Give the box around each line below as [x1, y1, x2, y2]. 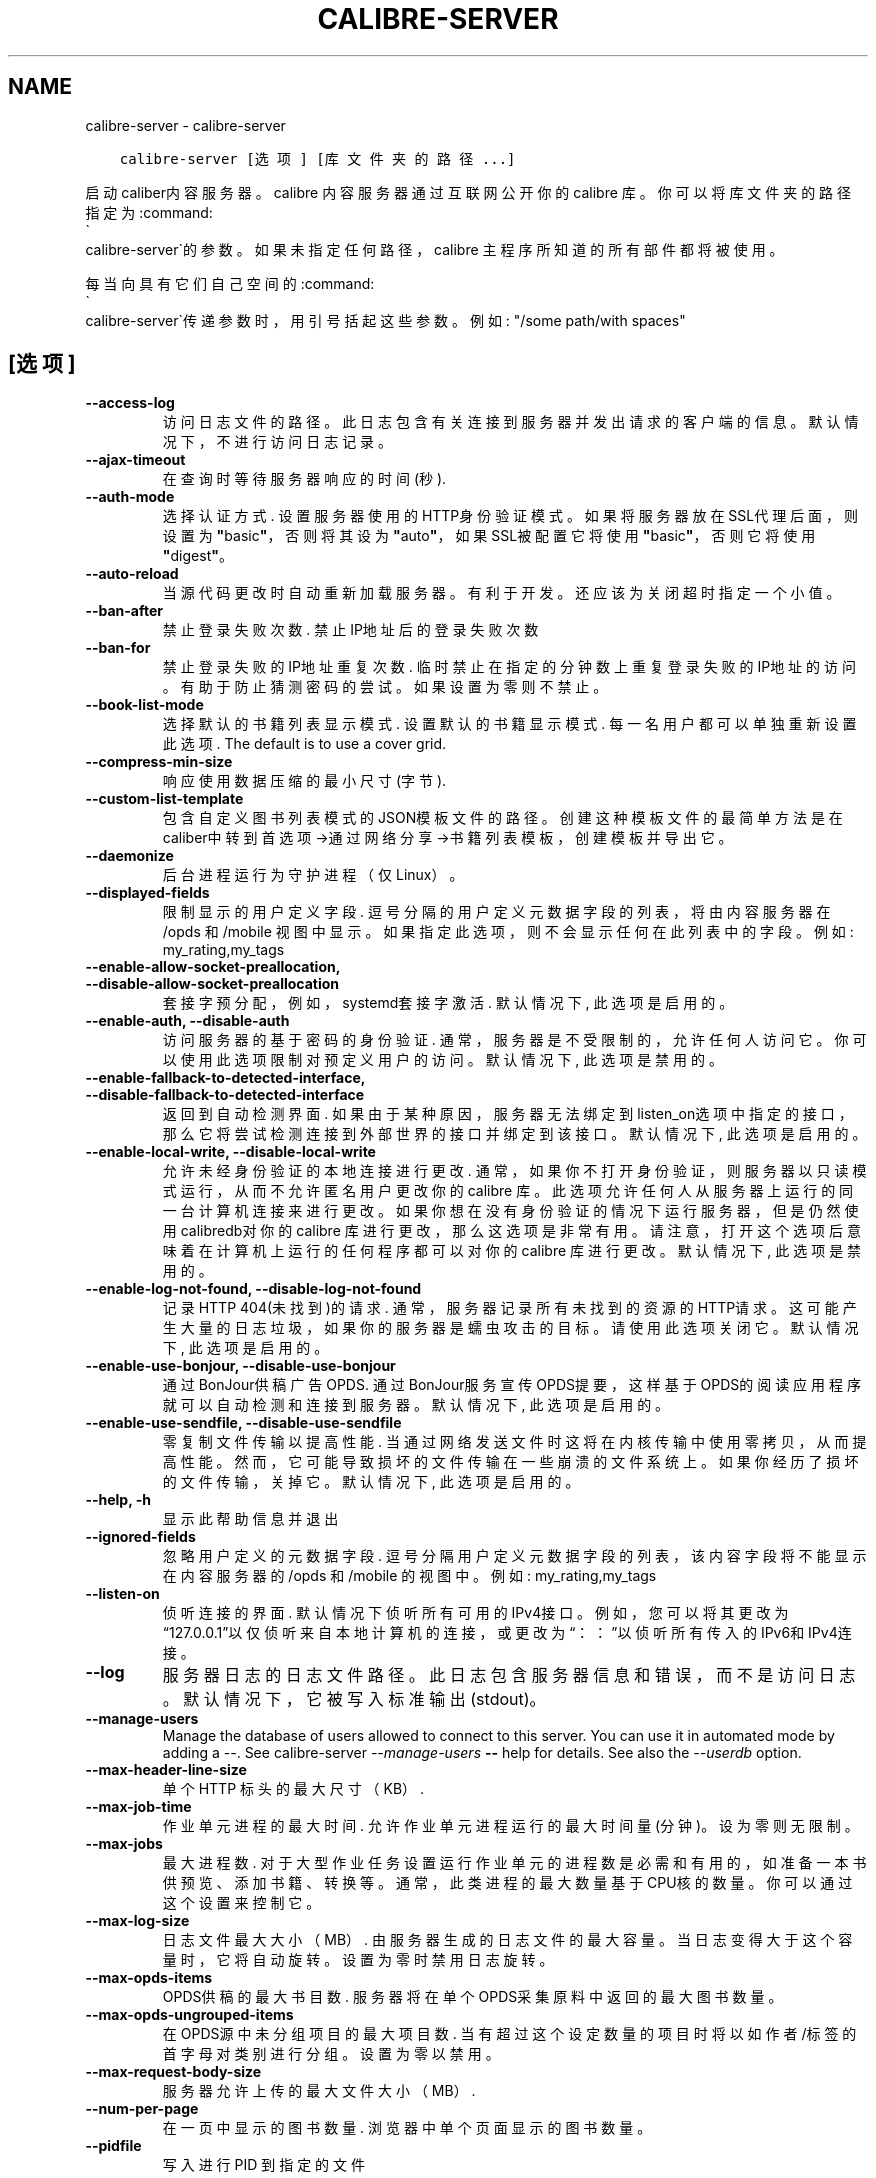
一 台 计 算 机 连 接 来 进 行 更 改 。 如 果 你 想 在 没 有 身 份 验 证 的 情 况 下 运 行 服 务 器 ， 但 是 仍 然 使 [162, 1202, 859, 1220]
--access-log [85, 394, 175, 412]
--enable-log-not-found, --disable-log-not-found [85, 1280, 422, 1298]
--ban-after [85, 602, 164, 620]
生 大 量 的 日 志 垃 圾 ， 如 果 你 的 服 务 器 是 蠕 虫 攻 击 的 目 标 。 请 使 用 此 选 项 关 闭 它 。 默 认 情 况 [162, 1319, 859, 1337]
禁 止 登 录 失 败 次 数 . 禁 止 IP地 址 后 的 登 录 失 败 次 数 [162, 621, 539, 639]
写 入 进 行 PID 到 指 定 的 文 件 [162, 2156, 365, 2174]
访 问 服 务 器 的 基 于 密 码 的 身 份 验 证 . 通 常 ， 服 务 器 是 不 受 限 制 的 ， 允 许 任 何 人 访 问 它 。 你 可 [162, 1031, 867, 1049]
